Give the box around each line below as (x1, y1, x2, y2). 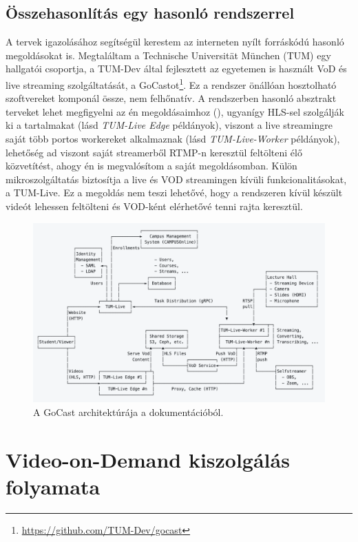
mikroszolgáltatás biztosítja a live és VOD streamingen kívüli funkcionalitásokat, (6, 171, 347, 186)
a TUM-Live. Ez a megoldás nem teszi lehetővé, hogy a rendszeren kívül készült (6, 185, 343, 200)
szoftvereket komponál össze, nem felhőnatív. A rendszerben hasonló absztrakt (6, 91, 337, 105)
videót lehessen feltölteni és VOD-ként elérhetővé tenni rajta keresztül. (6, 198, 303, 213)
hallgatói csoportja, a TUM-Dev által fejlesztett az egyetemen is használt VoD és (6, 61, 347, 76)
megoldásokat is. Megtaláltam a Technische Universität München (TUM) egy (6, 48, 331, 62)
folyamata (6, 472, 101, 500)
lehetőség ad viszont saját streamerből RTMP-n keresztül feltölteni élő (6, 145, 302, 159)
